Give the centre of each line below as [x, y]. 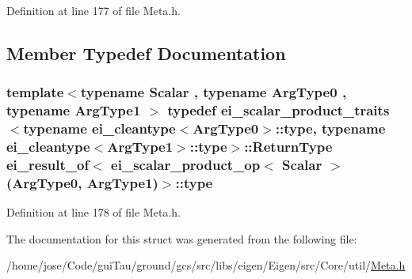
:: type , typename [330, 128]
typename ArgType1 [74, 110]
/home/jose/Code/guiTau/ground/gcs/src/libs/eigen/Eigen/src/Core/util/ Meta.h [206, 265]
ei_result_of [48, 164]
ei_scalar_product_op [186, 164]
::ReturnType [288, 147]
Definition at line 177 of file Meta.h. [93, 10]
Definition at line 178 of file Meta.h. [93, 212]
